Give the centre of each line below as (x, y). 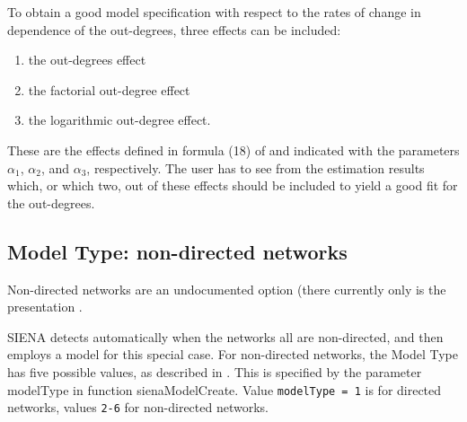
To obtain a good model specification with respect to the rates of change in (214, 12)
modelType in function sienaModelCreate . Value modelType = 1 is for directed (225, 389)
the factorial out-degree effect (109, 89)
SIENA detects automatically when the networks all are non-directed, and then (225, 336)
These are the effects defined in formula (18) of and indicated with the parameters (233, 149)
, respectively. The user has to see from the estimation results (256, 167)
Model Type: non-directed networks (177, 251)
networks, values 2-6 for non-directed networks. (138, 407)
